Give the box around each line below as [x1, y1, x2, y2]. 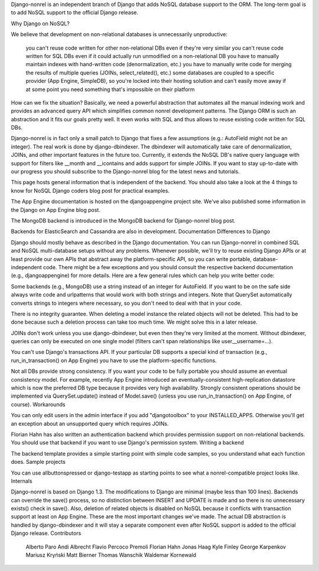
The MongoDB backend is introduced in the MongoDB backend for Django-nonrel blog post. [11, 217, 236, 224]
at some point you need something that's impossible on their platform [25, 86, 195, 93]
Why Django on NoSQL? [11, 20, 70, 27]
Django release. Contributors [11, 530, 82, 537]
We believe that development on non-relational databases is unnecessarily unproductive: [11, 31, 227, 38]
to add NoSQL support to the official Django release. [11, 9, 139, 16]
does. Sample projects [11, 459, 66, 466]
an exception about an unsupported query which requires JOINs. [11, 420, 169, 427]
